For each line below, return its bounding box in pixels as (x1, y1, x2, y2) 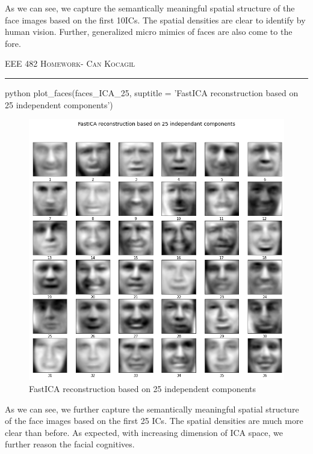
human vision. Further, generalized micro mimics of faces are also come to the (5, 25, 293, 38)
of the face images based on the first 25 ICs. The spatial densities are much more (5, 414, 303, 427)
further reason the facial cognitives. (5, 438, 135, 450)
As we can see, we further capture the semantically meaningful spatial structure (5, 402, 299, 415)
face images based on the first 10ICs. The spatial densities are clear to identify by (5, 13, 306, 26)
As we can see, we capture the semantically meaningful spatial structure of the (5, 2, 295, 14)
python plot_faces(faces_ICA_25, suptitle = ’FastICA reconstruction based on (5, 86, 299, 99)
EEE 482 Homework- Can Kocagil (5, 57, 135, 70)
